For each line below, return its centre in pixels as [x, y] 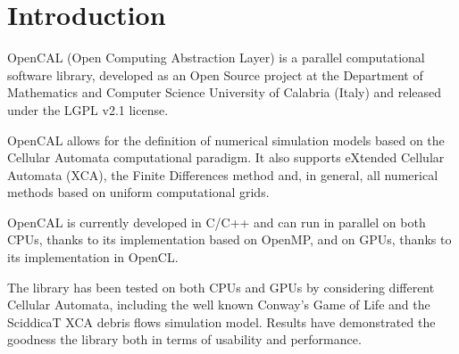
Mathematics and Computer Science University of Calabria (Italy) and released [225, 92]
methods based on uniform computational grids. [138, 192]
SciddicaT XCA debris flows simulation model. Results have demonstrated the [221, 321]
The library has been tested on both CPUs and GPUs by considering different [221, 287]
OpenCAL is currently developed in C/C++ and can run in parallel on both [217, 222]
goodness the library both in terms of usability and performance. [184, 339]
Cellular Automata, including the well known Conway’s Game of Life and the [219, 305]
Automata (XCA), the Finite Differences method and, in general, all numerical [223, 174]
